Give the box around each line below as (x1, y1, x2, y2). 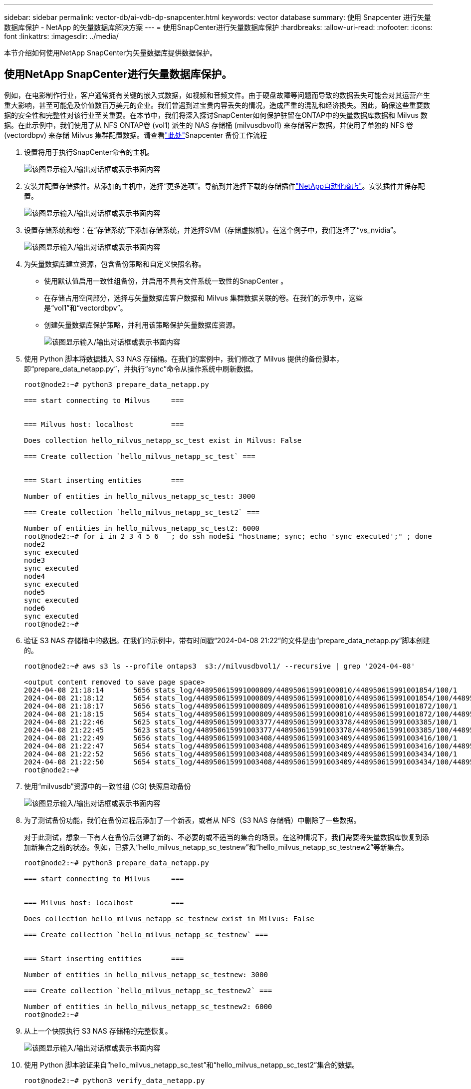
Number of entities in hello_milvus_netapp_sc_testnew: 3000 (24, 970, 268, 979)
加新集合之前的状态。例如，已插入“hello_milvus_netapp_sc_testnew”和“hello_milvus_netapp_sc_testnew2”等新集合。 (24, 842, 409, 851)
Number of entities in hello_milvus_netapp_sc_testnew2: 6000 (24, 1002, 272, 1011)
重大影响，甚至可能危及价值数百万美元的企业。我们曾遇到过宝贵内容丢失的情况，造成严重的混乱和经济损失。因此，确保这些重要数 (4, 100, 430, 109)
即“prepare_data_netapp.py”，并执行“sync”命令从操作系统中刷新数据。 (24, 364, 257, 373)
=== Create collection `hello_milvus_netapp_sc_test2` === (24, 508, 260, 516)
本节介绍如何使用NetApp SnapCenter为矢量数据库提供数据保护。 (4, 48, 217, 57)
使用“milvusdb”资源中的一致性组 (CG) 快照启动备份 (24, 781, 191, 790)
